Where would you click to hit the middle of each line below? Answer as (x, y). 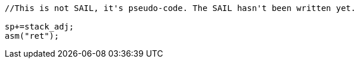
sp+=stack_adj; (40, 27)
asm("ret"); (32, 36)
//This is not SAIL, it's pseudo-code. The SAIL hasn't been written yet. (180, 8)
